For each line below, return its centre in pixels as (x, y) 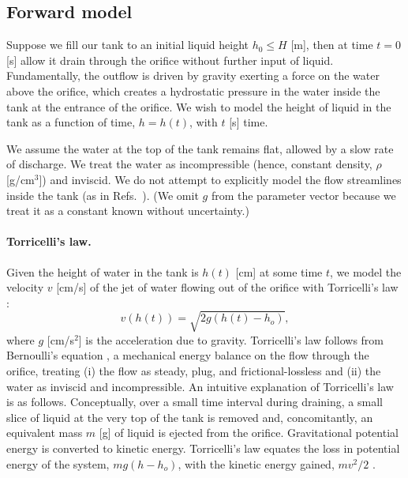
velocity (25, 287)
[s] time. (249, 122)
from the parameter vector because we (303, 195)
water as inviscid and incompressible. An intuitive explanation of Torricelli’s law (200, 386)
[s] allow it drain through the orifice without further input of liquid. (170, 60)
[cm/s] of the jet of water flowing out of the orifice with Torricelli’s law (227, 287)
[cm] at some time (279, 271)
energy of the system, (58, 463)
